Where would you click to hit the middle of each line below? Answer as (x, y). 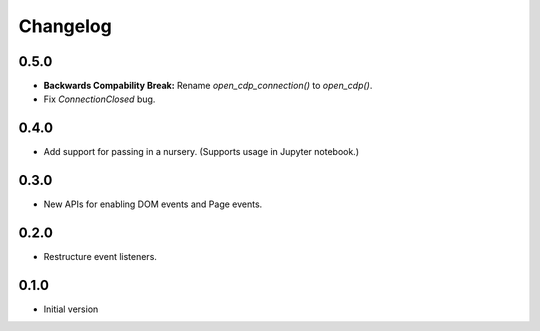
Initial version (71, 309)
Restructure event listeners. (100, 257)
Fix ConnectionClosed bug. (99, 99)
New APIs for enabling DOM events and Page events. (153, 204)
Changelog (65, 26)
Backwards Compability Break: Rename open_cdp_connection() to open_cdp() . (208, 86)
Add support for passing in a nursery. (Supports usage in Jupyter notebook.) (201, 152)
